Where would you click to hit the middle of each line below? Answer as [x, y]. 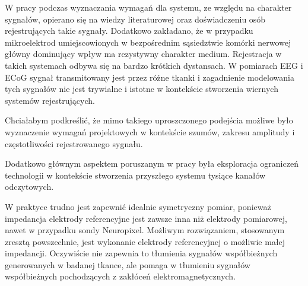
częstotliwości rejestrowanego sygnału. [74, 143]
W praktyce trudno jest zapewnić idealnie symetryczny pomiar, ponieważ [138, 206]
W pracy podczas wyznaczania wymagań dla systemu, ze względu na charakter [148, 7]
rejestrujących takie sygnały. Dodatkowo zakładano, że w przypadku [129, 31]
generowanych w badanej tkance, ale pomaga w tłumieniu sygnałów [128, 264]
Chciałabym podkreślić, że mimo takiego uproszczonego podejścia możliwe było [149, 120]
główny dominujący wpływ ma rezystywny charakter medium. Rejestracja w [143, 54]
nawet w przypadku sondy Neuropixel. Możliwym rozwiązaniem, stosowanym [145, 230]
